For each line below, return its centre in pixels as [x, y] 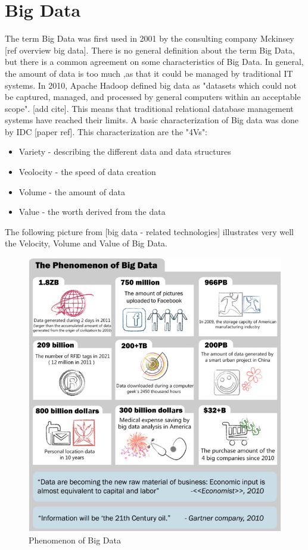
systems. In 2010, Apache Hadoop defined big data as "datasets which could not [151, 85]
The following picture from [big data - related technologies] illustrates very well [149, 231]
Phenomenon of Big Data [75, 540]
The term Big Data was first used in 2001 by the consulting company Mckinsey [150, 38]
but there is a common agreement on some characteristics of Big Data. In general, [154, 62]
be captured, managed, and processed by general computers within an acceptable [153, 97]
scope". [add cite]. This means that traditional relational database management [149, 108]
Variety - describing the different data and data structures [125, 151]
